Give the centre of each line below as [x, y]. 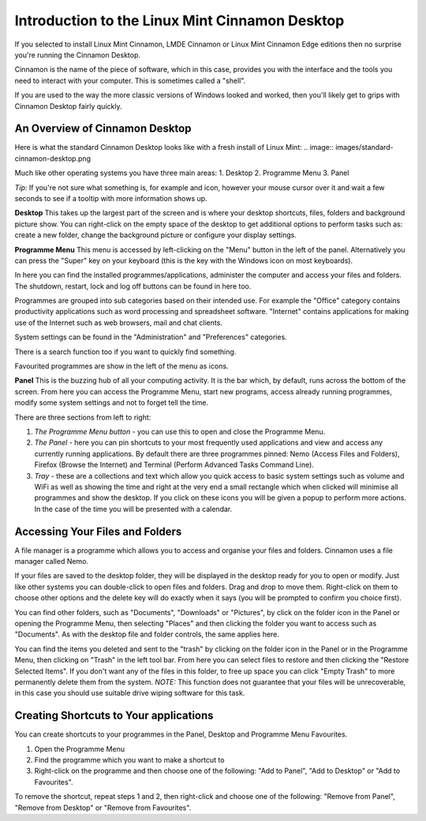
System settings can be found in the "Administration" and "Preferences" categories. [151, 337]
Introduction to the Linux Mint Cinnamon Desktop [179, 21]
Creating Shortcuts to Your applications [114, 716]
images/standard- [364, 147]
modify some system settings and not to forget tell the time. [112, 403]
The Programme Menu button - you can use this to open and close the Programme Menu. [180, 431]
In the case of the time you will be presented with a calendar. [133, 509]
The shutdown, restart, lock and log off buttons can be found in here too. [133, 286]
